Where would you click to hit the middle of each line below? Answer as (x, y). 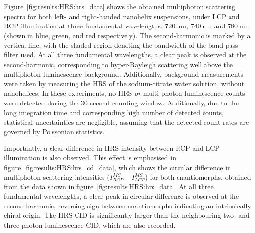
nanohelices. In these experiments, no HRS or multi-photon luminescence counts (125, 93)
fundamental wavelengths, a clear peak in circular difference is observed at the (122, 196)
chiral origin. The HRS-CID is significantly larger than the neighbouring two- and (127, 215)
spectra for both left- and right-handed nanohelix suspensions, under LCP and (122, 16)
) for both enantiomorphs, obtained (198, 177)
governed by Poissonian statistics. (54, 131)
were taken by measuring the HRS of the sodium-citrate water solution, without (124, 83)
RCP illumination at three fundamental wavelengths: (83, 26)
